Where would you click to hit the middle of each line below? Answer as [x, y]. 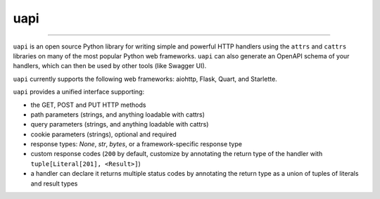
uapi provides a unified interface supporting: [78, 92]
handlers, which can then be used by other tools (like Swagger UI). [110, 66]
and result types [54, 184]
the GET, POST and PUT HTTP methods [88, 105]
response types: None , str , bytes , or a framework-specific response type [137, 144]
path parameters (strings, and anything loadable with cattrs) [118, 114]
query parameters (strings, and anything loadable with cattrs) [120, 124]
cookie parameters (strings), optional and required [104, 134]
